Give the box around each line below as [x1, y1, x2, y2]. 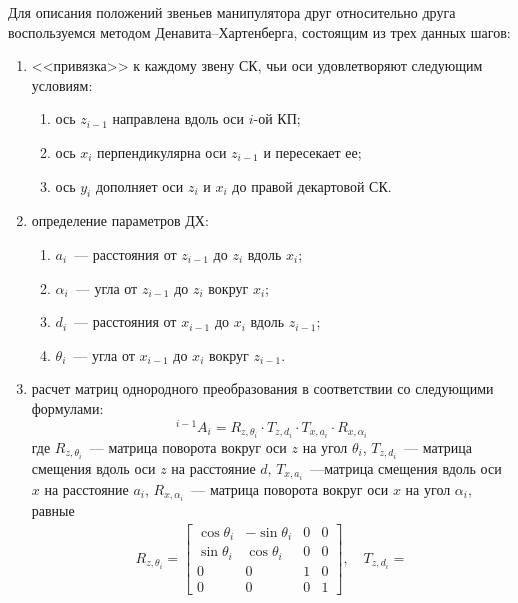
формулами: [31, 397, 104, 418]
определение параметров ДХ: [31, 210, 209, 231]
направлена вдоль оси [112, 108, 245, 129]
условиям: [31, 74, 93, 95]
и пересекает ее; [263, 141, 362, 162]
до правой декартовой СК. [232, 175, 392, 196]
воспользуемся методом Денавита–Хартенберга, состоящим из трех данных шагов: [8, 21, 511, 42]
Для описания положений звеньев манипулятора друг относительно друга [8, 2, 456, 22]
